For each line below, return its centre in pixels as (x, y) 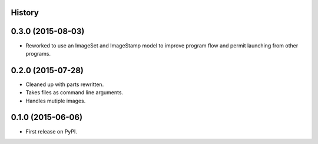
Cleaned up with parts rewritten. (65, 84)
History (25, 13)
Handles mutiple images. (56, 101)
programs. (38, 53)
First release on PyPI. (52, 131)
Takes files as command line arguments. (74, 92)
